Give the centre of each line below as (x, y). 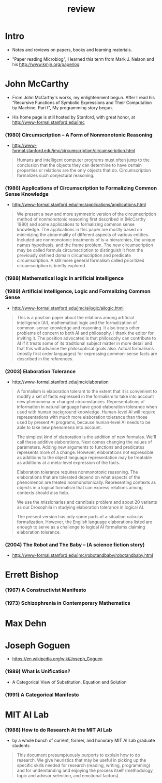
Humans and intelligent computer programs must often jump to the (83, 160)
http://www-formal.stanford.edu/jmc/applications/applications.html (79, 204)
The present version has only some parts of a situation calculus (80, 516)
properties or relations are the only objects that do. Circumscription (84, 170)
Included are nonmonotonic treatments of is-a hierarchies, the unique (86, 240)
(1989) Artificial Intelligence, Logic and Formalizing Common (78, 291)
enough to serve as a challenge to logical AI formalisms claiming (81, 527)
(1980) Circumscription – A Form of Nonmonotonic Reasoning (79, 135)
